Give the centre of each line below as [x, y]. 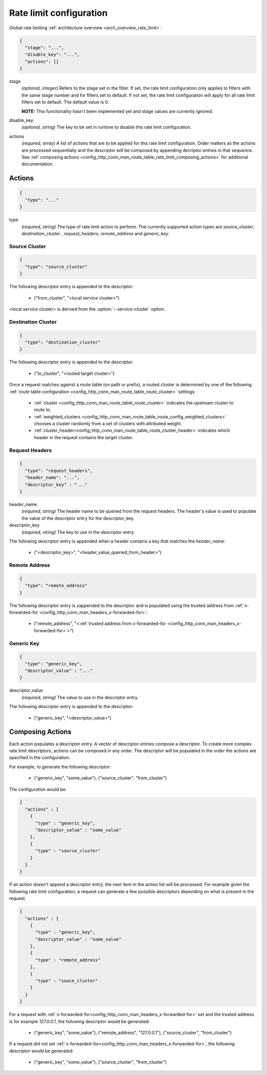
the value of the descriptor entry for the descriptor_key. [78, 518]
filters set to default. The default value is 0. [65, 102]
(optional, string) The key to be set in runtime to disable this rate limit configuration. [107, 127]
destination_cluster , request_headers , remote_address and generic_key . [96, 233]
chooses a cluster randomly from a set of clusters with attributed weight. [108, 424]
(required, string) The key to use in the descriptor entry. [78, 532]
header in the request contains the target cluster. [84, 437]
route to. [43, 410]
